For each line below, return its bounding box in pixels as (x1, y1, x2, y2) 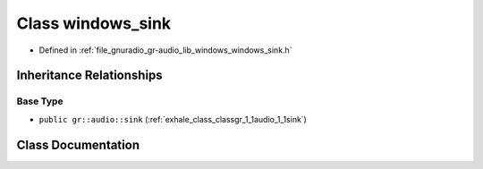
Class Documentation (16, 137, 140, 152)
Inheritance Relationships (16, 68, 163, 83)
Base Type (16, 95, 64, 107)
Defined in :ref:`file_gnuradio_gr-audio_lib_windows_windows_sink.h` (38, 45, 292, 55)
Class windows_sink (16, 13, 172, 33)
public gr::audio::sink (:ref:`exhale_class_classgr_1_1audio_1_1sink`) (38, 114, 308, 124)
